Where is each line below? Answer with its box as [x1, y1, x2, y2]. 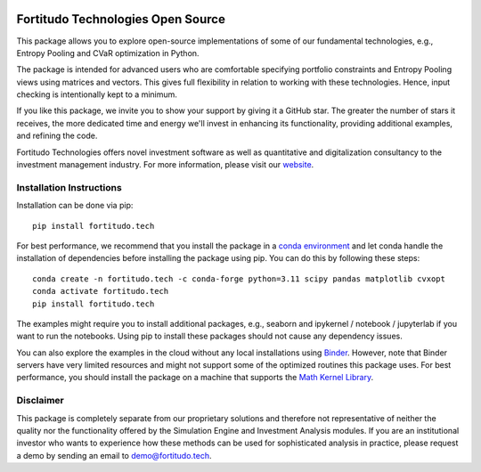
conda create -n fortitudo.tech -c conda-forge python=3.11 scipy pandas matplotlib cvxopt [32, 273, 445, 284]
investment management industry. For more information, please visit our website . [16, 159, 314, 170]
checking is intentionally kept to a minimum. [16, 89, 178, 100]
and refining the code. [16, 130, 98, 142]
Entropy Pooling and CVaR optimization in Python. [16, 47, 200, 58]
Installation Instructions [16, 181, 122, 193]
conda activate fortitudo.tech [32, 286, 169, 297]
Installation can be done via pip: [16, 200, 134, 211]
